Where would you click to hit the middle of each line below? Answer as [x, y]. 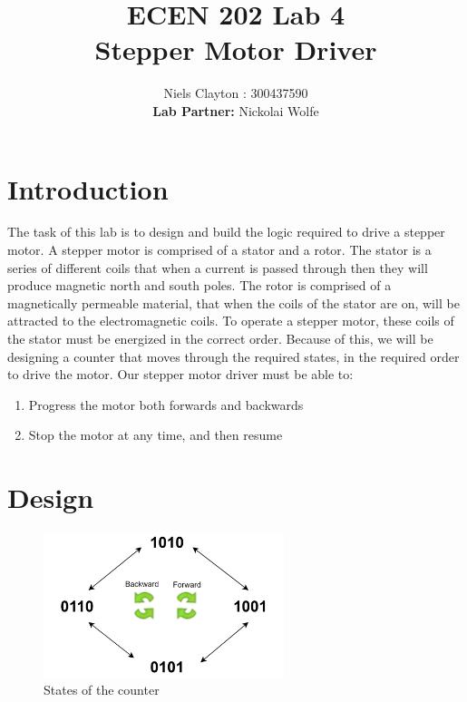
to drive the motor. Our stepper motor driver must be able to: [180, 374]
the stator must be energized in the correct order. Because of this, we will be [220, 338]
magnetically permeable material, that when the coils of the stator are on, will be [233, 302]
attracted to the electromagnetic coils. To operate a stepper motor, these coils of [231, 321]
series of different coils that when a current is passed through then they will [218, 267]
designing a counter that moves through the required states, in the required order [233, 356]
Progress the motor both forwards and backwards [166, 404]
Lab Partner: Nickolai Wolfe [236, 110]
